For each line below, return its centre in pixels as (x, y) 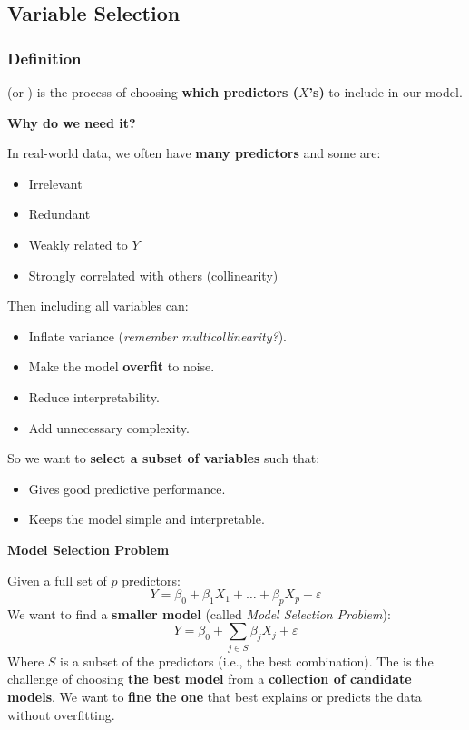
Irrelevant (55, 183)
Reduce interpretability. (94, 396)
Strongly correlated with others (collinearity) (153, 275)
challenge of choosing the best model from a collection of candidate (210, 679)
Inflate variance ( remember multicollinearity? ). (157, 335)
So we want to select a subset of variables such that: (164, 458)
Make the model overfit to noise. (122, 366)
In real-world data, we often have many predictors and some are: (194, 153)
